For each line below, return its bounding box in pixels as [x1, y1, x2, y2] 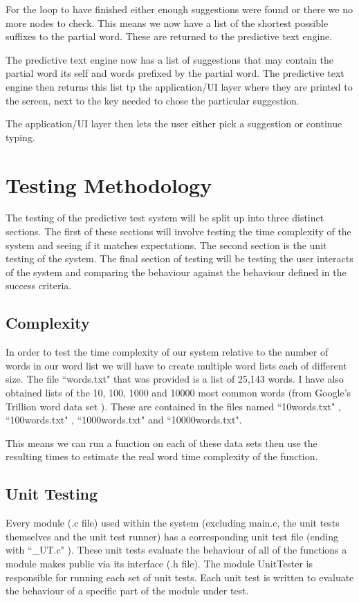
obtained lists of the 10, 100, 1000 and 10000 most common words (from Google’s [6, 385, 351, 400]
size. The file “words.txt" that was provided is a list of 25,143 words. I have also [6, 372, 344, 386]
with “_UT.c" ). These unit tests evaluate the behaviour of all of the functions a [6, 542, 347, 557]
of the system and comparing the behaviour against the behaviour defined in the [6, 264, 347, 279]
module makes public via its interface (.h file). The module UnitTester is [6, 556, 313, 570]
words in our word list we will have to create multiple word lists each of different [6, 358, 347, 372]
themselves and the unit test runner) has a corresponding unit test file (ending [6, 529, 338, 543]
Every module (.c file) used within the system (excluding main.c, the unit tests [6, 516, 340, 530]
